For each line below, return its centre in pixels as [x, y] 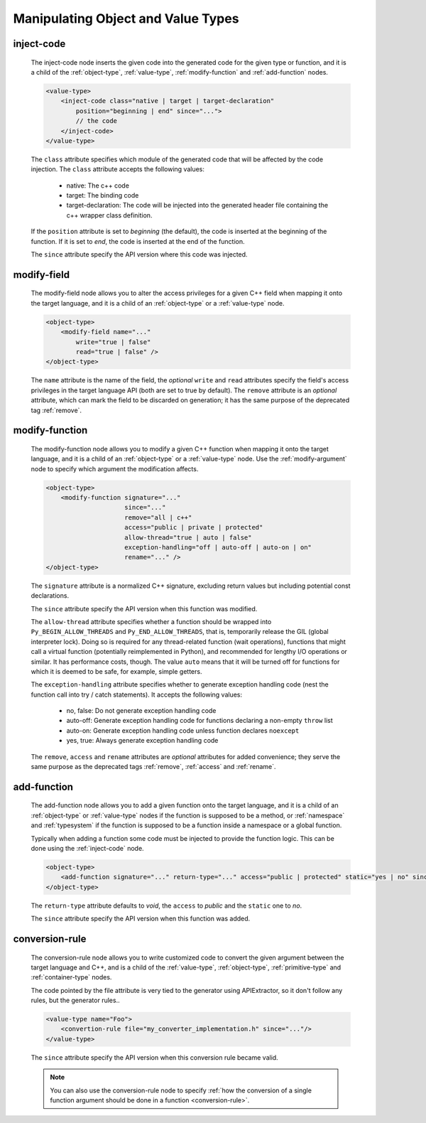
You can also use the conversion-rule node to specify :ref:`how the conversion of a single [181, 1090]
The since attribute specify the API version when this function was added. [141, 919]
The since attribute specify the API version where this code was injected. [139, 254]
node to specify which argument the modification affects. [115, 468]
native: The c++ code [98, 186]
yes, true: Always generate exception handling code [142, 741]
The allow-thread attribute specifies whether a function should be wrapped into [151, 621]
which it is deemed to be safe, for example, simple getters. [116, 671]
